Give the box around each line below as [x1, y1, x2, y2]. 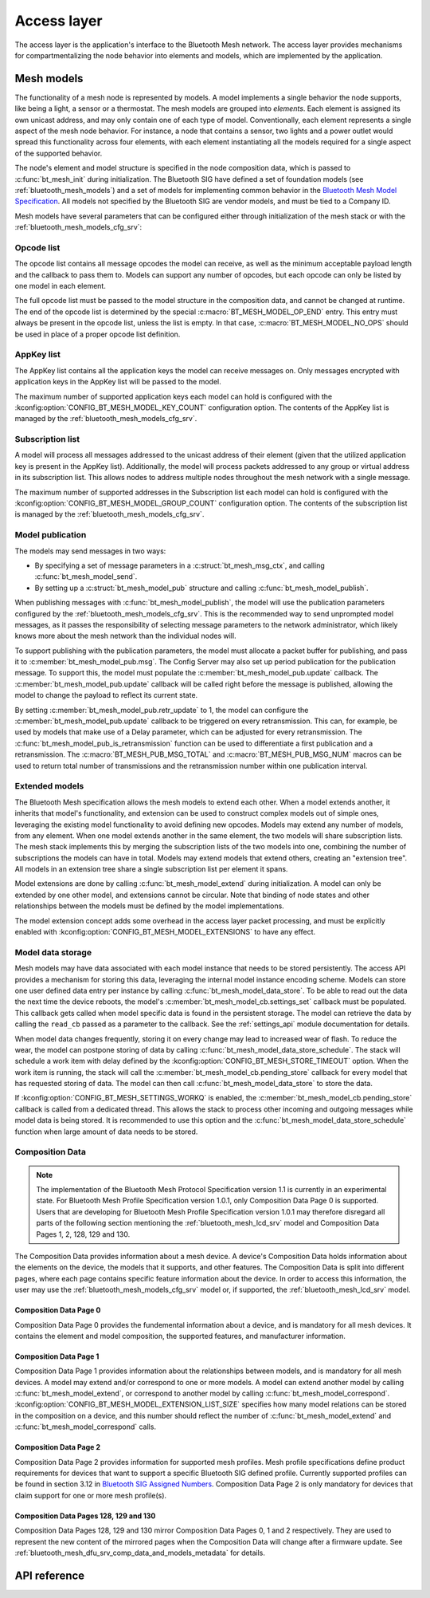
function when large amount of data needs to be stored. [14, 1127, 198, 1136]
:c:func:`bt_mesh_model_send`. [34, 572, 138, 581]
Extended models [14, 781, 84, 792]
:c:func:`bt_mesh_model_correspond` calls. [14, 1422, 157, 1431]
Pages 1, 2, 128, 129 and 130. [36, 1229, 131, 1239]
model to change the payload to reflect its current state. [14, 691, 198, 700]
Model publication [14, 529, 87, 541]
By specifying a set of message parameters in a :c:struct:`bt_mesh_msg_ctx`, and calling [34, 561, 326, 570]
